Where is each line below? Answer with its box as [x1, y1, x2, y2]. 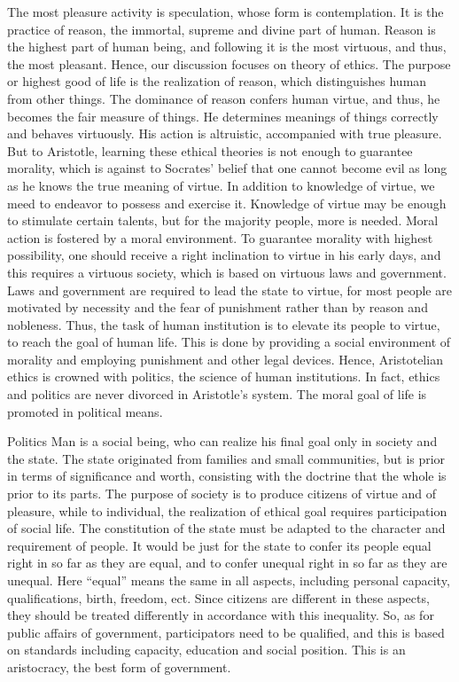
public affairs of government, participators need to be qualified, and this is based [7, 623, 445, 641]
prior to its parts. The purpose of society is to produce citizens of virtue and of [7, 484, 437, 503]
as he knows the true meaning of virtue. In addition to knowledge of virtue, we [7, 176, 435, 194]
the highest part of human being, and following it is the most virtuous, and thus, [7, 37, 447, 56]
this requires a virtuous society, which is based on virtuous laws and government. [7, 263, 447, 281]
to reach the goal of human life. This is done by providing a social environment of [7, 333, 451, 351]
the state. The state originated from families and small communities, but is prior [7, 449, 446, 467]
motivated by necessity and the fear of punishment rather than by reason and [7, 298, 428, 317]
